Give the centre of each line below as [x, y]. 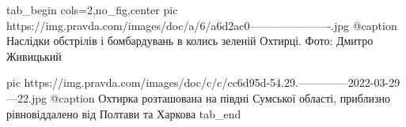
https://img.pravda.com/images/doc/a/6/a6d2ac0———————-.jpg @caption [202, 25]
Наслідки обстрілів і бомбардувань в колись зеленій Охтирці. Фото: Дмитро [190, 41]
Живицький [34, 56]
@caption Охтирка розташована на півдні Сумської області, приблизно [220, 97]
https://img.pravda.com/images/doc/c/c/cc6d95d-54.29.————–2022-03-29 [212, 82]
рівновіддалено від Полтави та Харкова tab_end [124, 113]
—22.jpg [27, 97]
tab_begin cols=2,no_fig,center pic [92, 9]
